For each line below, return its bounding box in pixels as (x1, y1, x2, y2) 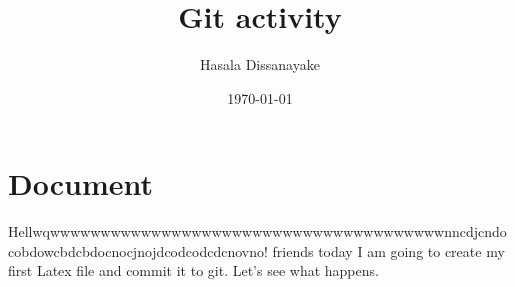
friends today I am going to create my (272, 240, 505, 261)
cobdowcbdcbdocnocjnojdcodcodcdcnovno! (8, 240, 268, 261)
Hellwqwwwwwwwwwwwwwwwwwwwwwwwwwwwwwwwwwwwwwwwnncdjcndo (8, 221, 507, 242)
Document (8, 163, 153, 204)
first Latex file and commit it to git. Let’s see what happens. (8, 260, 379, 281)
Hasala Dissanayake (200, 54, 320, 75)
